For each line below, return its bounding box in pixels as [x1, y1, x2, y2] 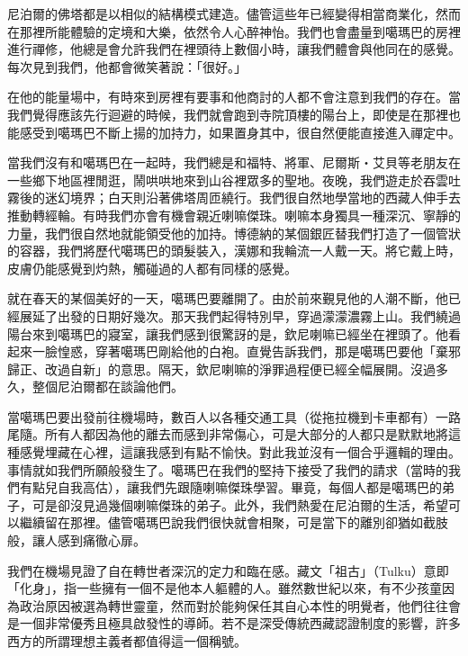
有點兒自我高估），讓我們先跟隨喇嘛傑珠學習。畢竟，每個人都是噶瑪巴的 [19, 478, 442, 497]
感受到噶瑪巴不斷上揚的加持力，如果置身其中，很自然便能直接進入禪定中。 [19, 122, 461, 141]
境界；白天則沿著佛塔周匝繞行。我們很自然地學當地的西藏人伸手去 [69, 188, 461, 207]
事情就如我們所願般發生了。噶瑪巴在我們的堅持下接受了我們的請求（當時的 [7, 460, 448, 479]
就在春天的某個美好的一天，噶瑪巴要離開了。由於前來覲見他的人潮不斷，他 [7, 289, 448, 308]
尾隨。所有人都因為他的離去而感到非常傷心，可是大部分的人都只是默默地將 [7, 425, 448, 444]
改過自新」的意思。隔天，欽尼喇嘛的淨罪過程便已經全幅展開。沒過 [44, 359, 436, 378]
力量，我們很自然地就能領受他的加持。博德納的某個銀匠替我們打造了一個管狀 [7, 223, 461, 242]
